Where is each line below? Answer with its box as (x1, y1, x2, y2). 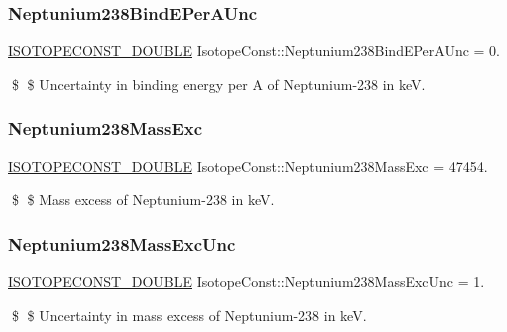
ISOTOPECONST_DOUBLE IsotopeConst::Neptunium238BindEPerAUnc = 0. (8, 40, 501, 61)
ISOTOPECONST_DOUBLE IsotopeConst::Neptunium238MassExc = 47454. (8, 155, 488, 176)
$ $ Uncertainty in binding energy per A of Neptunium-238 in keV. (11, 73, 426, 94)
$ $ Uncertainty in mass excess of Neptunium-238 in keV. (11, 304, 367, 325)
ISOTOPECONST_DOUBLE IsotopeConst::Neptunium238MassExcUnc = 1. (8, 271, 485, 292)
